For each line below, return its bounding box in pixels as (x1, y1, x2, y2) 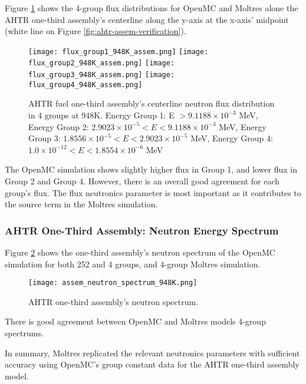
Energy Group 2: (28, 120, 89, 133)
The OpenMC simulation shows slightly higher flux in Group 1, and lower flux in (5, 163, 298, 176)
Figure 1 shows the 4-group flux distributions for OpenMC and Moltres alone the (5, 2, 298, 14)
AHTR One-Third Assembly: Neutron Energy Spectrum (5, 223, 279, 237)
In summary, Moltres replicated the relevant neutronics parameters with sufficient (5, 346, 300, 359)
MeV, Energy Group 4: (190, 132, 273, 144)
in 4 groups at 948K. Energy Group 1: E (28, 109, 175, 121)
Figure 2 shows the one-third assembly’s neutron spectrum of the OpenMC (5, 246, 275, 258)
